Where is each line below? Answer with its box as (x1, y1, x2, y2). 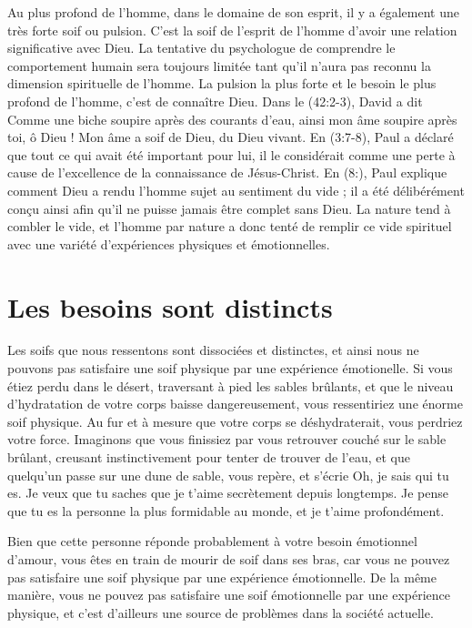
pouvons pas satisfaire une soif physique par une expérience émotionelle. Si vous (7, 359, 453, 378)
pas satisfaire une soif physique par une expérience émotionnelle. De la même (7, 567, 437, 586)
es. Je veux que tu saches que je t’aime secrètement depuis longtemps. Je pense (7, 483, 449, 502)
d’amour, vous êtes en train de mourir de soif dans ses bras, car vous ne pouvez (7, 549, 450, 568)
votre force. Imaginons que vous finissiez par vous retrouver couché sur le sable (7, 430, 447, 449)
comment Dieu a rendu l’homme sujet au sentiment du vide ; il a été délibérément (7, 180, 465, 199)
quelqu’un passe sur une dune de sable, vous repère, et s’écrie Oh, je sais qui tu (7, 465, 449, 484)
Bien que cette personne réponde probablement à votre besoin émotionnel (7, 532, 417, 551)
